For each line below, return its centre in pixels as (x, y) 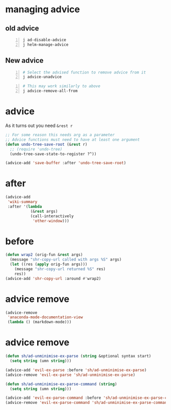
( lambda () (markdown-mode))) (39, 322)
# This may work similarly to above (62, 86)
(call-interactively (52, 216)
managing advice (43, 9)
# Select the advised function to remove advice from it (84, 72)
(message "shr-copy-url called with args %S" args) (66, 260)
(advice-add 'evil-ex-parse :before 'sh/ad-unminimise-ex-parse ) (76, 370)
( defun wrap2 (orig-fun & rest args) (44, 255)
